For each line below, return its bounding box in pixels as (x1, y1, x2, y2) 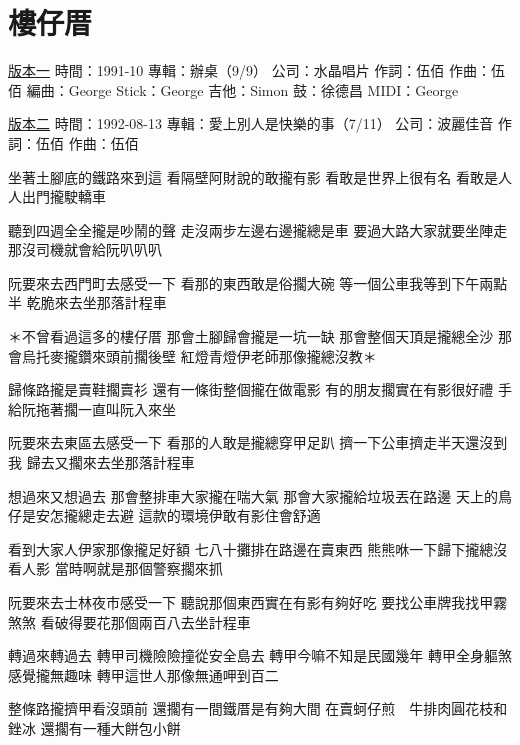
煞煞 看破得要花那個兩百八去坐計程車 (8, 611, 251, 632)
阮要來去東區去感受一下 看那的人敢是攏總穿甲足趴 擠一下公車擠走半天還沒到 (8, 432, 508, 453)
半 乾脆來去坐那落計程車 (8, 292, 167, 313)
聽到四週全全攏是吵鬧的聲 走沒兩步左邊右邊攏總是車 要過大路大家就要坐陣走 (8, 219, 508, 240)
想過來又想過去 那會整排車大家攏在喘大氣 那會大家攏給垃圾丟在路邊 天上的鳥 (8, 485, 512, 506)
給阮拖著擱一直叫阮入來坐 (8, 398, 176, 419)
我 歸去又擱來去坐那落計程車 (8, 452, 195, 473)
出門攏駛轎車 (21, 186, 106, 207)
